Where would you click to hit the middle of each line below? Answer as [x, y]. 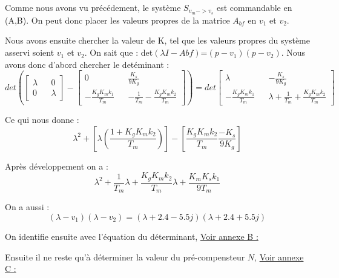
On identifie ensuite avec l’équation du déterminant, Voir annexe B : [132, 236]
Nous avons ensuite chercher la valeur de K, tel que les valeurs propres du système [157, 40]
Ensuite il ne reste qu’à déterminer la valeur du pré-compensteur [125, 256]
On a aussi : [27, 207]
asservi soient [30, 52]
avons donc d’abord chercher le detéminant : [87, 64]
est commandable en [254, 7]
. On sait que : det [119, 52]
